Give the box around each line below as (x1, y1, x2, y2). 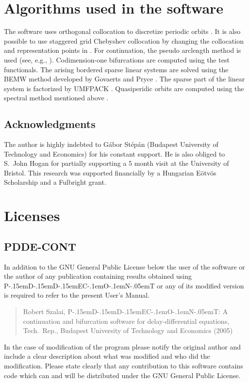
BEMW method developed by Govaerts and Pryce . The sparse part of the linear (4, 74, 245, 84)
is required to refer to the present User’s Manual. (4, 290, 149, 300)
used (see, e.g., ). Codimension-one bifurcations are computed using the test (4, 54, 230, 64)
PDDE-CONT (4, 239, 76, 254)
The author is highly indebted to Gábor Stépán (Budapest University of (4, 139, 218, 149)
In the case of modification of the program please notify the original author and (4, 341, 241, 351)
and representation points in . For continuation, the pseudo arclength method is (4, 45, 241, 55)
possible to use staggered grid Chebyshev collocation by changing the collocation (4, 35, 244, 46)
